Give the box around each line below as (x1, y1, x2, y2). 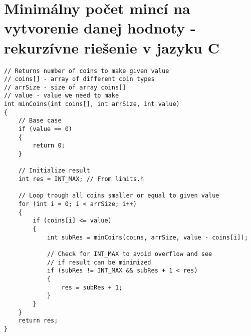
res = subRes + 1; (61, 283, 123, 291)
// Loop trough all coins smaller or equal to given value (18, 192, 219, 199)
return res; (18, 317, 58, 324)
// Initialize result (18, 167, 90, 174)
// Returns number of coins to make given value (4, 67, 169, 74)
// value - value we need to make (4, 92, 119, 99)
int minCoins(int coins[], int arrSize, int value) (4, 100, 180, 108)
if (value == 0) (18, 125, 73, 133)
